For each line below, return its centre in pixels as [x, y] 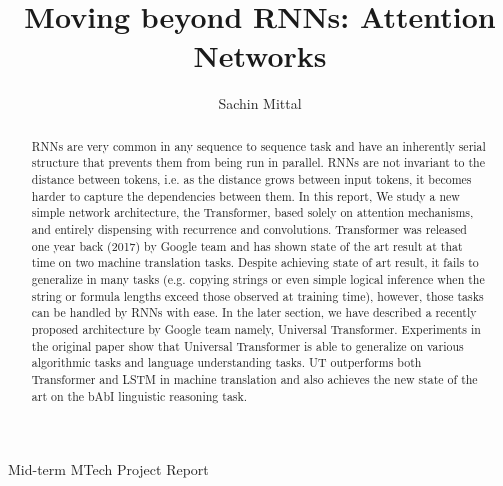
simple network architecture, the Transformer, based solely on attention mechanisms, [252, 212]
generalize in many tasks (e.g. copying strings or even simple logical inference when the [258, 278]
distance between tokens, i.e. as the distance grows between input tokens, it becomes [251, 179]
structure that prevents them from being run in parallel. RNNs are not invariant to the [258, 162]
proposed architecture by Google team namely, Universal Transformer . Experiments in [256, 328]
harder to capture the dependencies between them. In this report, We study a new [245, 195]
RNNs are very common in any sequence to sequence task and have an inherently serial [258, 145]
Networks [260, 55]
